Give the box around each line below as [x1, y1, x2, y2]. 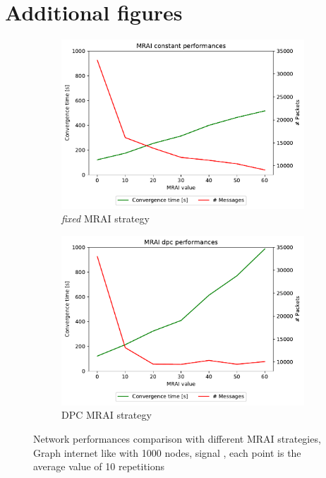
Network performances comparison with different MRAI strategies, [33, 431, 321, 446]
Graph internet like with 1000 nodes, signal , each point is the [33, 445, 301, 460]
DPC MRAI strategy [61, 407, 152, 422]
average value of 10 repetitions [33, 459, 165, 474]
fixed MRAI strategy [61, 211, 150, 226]
